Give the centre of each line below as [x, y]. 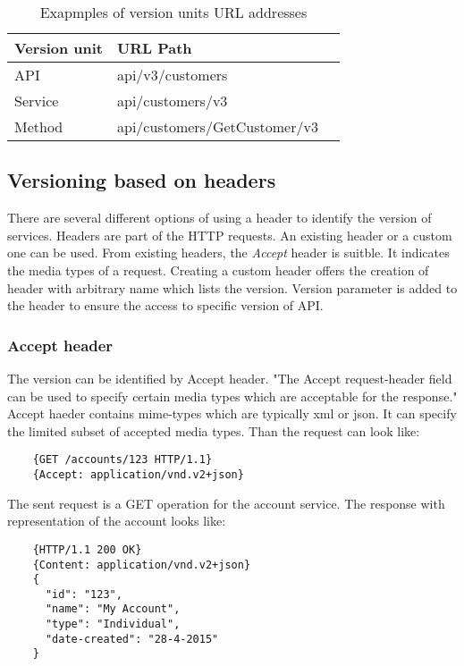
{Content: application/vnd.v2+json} [142, 565]
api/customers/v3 [173, 101]
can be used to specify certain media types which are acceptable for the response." [232, 396]
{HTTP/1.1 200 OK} [87, 549]
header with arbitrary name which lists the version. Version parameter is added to [232, 287]
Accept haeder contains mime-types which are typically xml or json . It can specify [232, 413]
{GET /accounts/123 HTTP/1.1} [122, 460]
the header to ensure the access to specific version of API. [165, 305]
